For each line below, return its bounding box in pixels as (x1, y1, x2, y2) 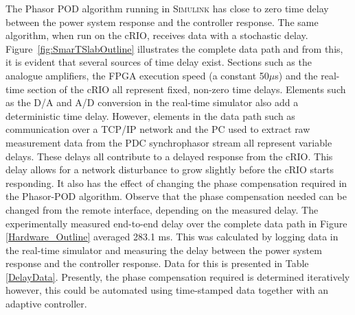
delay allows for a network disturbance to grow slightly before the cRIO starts (5, 162, 334, 177)
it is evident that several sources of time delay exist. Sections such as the (5, 55, 312, 69)
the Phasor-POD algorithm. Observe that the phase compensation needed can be (5, 189, 347, 203)
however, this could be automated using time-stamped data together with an (5, 283, 329, 297)
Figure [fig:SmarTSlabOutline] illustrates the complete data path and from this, (5, 41, 343, 55)
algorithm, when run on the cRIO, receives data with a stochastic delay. (5, 28, 308, 42)
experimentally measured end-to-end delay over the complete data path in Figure (5, 216, 347, 230)
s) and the (275, 68, 318, 82)
